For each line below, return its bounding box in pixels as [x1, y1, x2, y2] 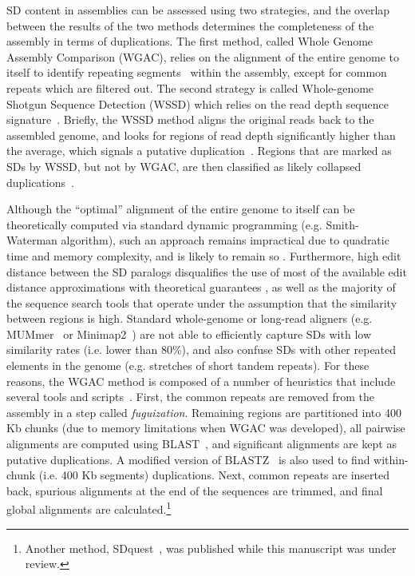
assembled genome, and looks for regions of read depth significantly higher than [6, 126, 396, 143]
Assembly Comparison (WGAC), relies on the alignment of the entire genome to [6, 48, 400, 65]
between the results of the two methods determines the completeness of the [6, 17, 374, 34]
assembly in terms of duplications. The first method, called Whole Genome [6, 33, 373, 50]
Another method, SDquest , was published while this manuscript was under [25, 539, 397, 556]
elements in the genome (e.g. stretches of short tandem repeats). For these [6, 357, 370, 374]
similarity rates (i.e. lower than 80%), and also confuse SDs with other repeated [6, 341, 397, 358]
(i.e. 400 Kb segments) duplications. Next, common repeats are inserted [38, 467, 389, 483]
